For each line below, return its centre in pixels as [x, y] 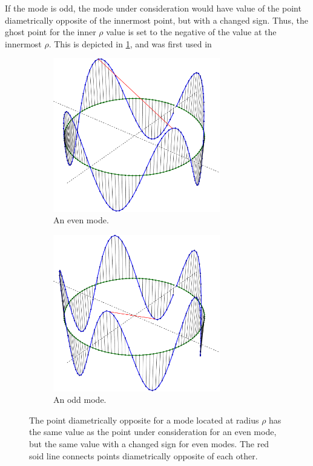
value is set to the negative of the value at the [191, 32]
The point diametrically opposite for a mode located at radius [144, 420]
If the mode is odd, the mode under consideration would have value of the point [153, 8]
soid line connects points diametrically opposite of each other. [143, 455]
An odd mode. [80, 400]
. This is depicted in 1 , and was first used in [130, 43]
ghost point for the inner [51, 32]
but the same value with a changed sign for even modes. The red [149, 444]
